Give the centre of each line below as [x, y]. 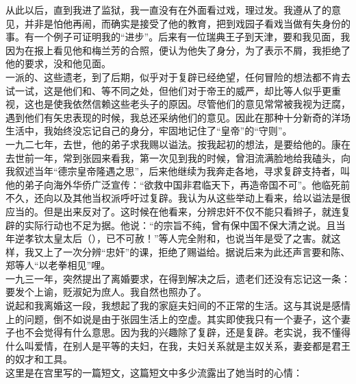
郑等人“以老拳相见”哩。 [58, 265]
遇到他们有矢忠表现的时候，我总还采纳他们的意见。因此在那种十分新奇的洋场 [178, 117]
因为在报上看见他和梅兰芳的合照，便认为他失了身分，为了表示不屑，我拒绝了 [178, 50]
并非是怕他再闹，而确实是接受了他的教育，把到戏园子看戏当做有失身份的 [187, 23]
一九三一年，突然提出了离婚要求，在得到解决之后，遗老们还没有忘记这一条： [178, 278]
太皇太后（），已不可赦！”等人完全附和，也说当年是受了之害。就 [187, 238]
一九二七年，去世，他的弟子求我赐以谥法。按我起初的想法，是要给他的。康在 [178, 144]
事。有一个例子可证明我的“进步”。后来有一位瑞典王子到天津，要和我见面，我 [178, 37]
